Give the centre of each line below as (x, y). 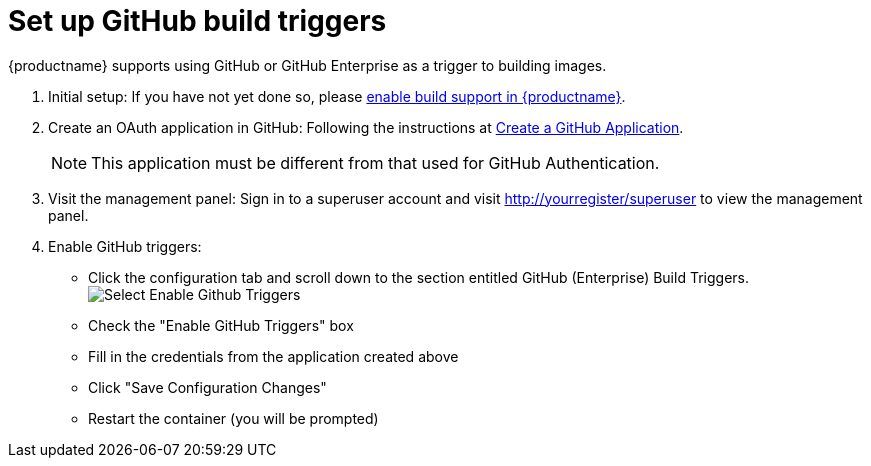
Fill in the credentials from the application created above (273, 356)
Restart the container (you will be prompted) (233, 418)
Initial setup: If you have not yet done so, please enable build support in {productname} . (337, 96)
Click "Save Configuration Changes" (207, 387)
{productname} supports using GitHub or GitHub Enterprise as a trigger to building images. (307, 65)
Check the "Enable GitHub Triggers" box (221, 325)
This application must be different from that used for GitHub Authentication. (375, 162)
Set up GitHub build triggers (197, 21)
